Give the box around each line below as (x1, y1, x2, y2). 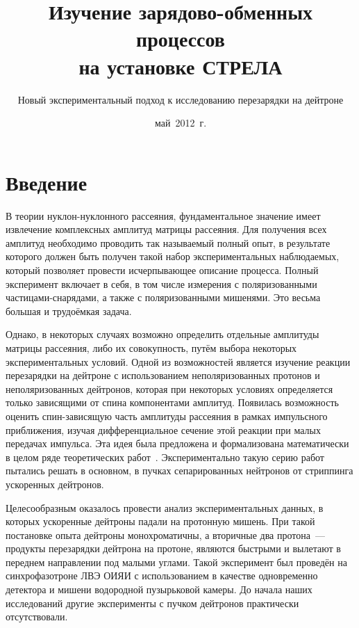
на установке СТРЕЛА (78, 51, 283, 80)
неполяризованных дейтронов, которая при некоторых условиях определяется (6, 381, 333, 396)
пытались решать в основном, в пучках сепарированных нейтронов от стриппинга (6, 463, 353, 478)
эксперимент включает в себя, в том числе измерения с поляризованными (6, 276, 317, 291)
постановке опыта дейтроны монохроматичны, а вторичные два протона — (6, 527, 325, 542)
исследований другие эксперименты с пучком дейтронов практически (6, 595, 299, 610)
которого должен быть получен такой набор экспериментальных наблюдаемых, (6, 249, 340, 264)
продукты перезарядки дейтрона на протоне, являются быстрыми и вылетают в (6, 541, 341, 556)
